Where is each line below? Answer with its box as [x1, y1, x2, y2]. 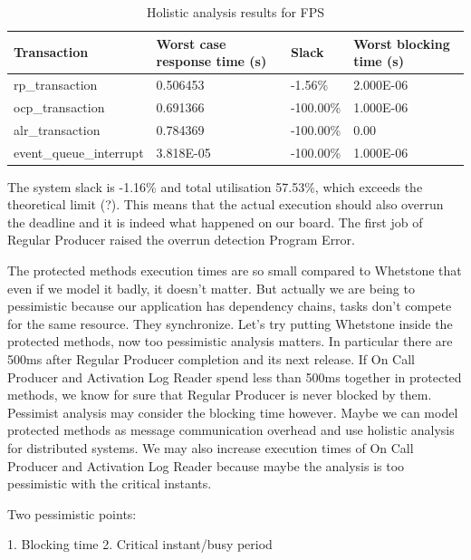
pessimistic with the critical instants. [7, 474, 212, 493]
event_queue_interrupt [14, 142, 144, 161]
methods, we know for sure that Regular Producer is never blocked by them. [7, 385, 432, 404]
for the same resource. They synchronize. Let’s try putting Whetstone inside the [7, 314, 453, 333]
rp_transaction [14, 75, 98, 94]
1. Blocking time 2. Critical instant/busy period [7, 535, 273, 554]
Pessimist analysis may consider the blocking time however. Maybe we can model [7, 402, 458, 421]
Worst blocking [353, 34, 450, 53]
